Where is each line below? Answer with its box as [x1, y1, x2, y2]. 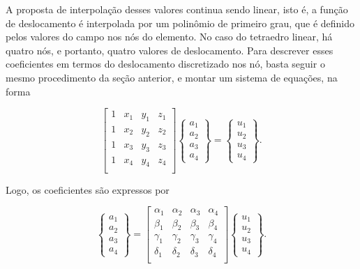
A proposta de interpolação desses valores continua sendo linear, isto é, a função [6, 2, 348, 16]
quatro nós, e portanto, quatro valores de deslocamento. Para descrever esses [6, 43, 333, 57]
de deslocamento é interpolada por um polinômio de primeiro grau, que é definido [6, 15, 355, 30]
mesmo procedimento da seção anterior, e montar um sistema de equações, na [6, 70, 338, 84]
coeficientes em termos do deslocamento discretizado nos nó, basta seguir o [6, 56, 325, 71]
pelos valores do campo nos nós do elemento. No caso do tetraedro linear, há [6, 29, 333, 44]
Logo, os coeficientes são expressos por [6, 182, 170, 197]
